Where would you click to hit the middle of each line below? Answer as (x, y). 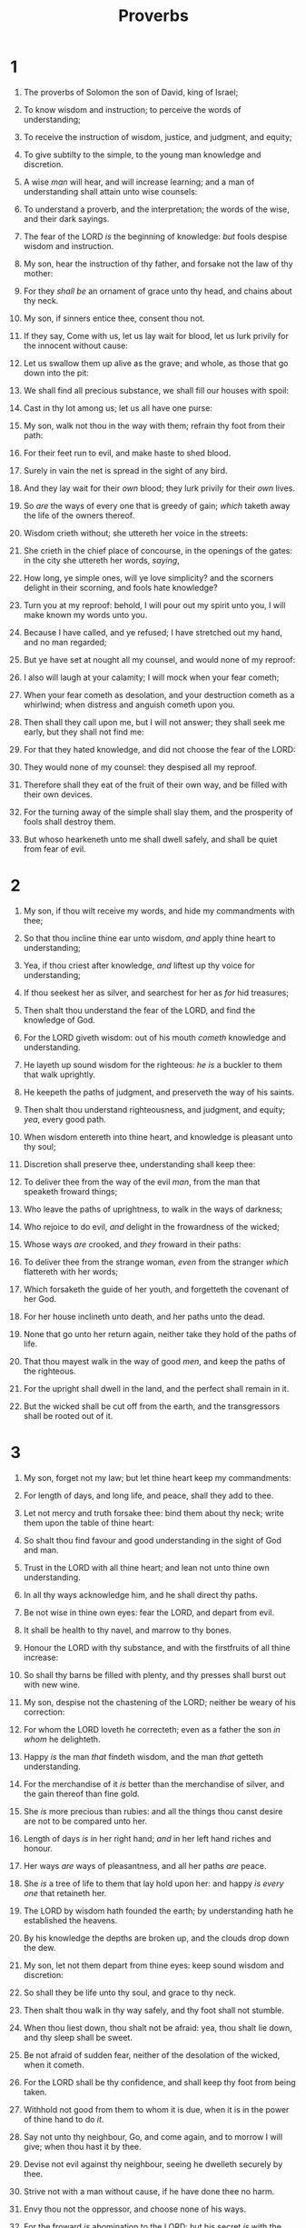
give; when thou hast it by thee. (82, 2146)
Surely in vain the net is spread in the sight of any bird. (125, 470)
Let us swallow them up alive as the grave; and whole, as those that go (156, 363)
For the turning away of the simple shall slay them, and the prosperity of (158, 812)
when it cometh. (54, 2064)
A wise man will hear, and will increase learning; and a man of (139, 182)
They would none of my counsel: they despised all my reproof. (140, 767)
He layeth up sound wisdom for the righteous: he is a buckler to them (153, 1064)
